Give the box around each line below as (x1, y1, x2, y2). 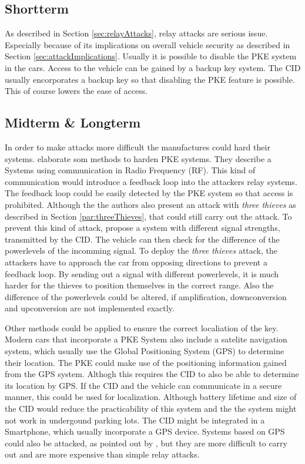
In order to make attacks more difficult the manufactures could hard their (5, 140, 270, 153)
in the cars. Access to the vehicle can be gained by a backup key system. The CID (5, 61, 301, 73)
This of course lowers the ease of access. (5, 85, 148, 97)
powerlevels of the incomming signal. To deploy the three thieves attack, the (5, 244, 278, 257)
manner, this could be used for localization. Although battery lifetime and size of (5, 391, 297, 403)
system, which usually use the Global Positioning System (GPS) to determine (5, 345, 284, 357)
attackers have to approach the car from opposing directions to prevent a (5, 255, 267, 268)
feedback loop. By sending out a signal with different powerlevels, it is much (5, 267, 279, 280)
